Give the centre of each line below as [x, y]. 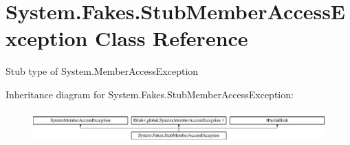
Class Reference [172, 38]
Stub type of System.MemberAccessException [102, 71]
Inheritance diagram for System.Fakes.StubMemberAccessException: [150, 94]
